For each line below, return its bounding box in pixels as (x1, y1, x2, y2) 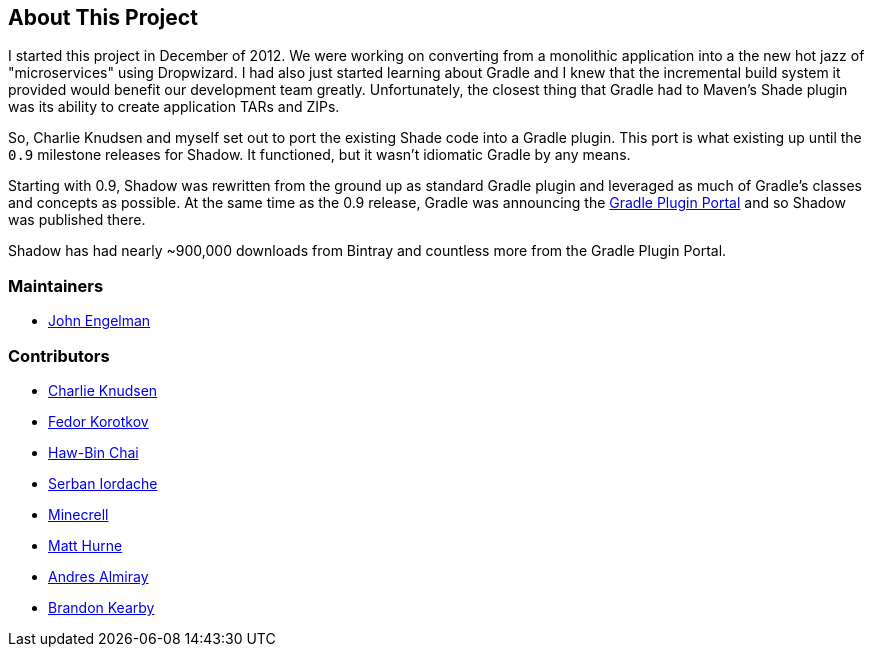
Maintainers (8, 275, 104, 296)
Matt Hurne (48, 536, 123, 554)
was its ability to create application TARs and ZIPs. (8, 98, 340, 116)
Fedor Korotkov (48, 412, 149, 430)
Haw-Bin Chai (48, 443, 139, 461)
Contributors (8, 345, 110, 366)
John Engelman (48, 312, 151, 330)
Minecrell (48, 505, 109, 523)
